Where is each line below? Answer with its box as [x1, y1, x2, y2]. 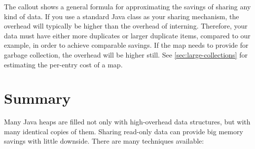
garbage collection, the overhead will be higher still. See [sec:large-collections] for [4, 49, 248, 60]
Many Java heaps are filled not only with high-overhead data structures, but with [4, 117, 251, 127]
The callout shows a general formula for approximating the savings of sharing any [4, 1, 251, 11]
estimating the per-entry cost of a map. [4, 59, 123, 69]
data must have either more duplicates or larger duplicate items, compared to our [4, 30, 251, 40]
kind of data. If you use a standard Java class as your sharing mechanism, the [4, 11, 239, 21]
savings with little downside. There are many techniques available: [4, 136, 204, 146]
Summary [4, 88, 71, 108]
